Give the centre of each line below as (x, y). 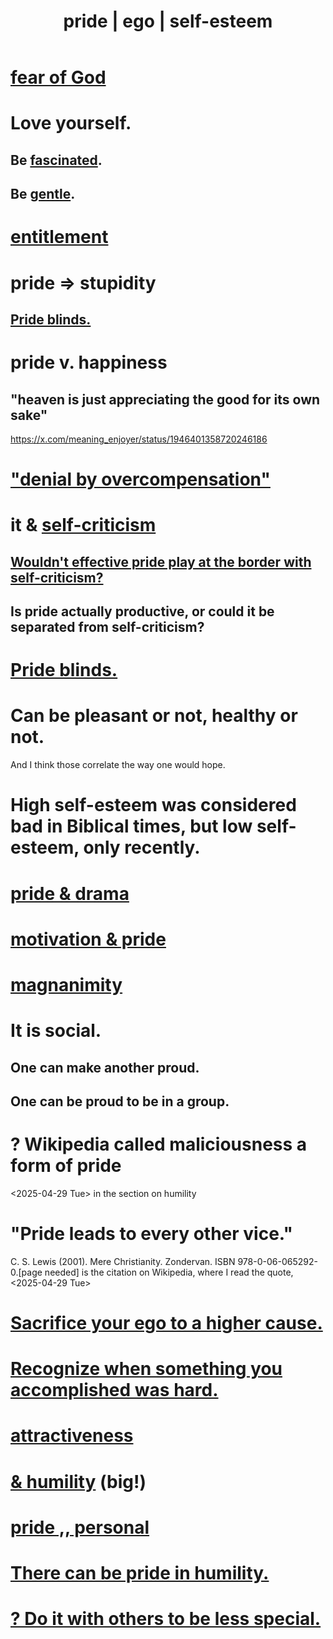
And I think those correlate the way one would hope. (118, 765)
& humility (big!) (78, 1481)
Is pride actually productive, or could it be (142, 611)
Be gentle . (43, 194)
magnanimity (66, 984)
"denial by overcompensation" (140, 479)
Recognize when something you (146, 1369)
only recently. (142, 847)
